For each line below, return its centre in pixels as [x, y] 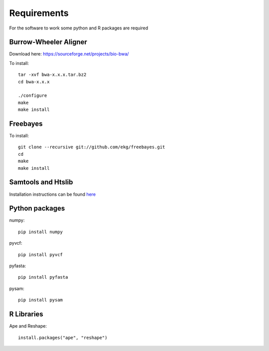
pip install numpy [41, 232]
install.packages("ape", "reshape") [63, 338]
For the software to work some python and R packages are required [79, 28]
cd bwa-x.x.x [34, 82]
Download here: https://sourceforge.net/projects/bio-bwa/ [69, 54]
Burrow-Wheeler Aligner [48, 42]
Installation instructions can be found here [53, 194]
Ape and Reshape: [28, 326]
